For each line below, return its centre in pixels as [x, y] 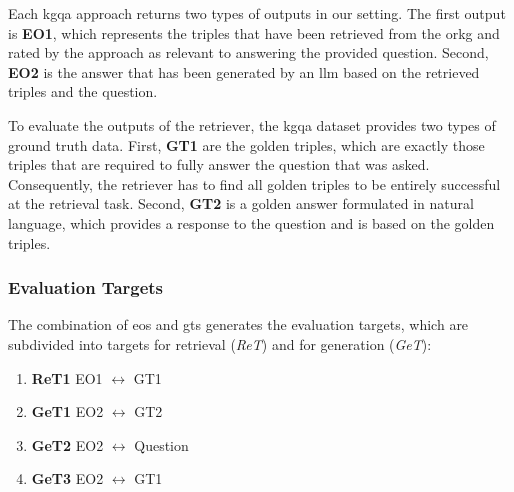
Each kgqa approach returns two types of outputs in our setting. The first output [257, 13]
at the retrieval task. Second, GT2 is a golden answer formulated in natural [241, 203]
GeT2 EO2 [67, 444]
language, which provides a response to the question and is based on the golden [251, 222]
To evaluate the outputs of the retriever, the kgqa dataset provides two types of [252, 124]
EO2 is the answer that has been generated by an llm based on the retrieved [244, 71]
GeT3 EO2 [67, 478]
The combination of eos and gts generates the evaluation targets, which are [238, 324]
